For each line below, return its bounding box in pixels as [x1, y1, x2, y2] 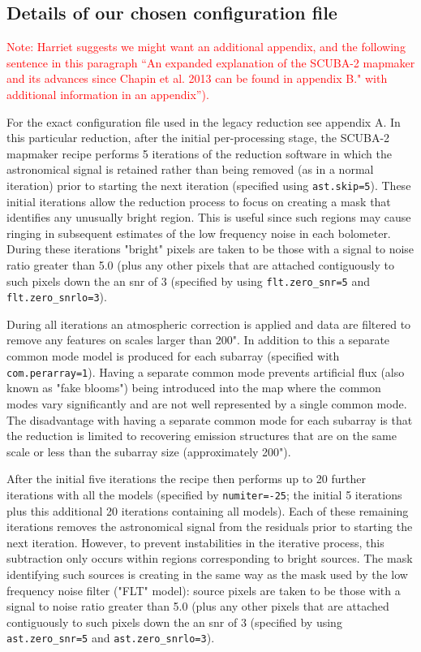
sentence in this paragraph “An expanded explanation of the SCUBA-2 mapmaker [6, 54, 415, 71]
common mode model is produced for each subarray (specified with [6, 348, 340, 365]
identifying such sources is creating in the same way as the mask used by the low [6, 565, 408, 582]
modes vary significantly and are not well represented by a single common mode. [6, 395, 407, 412]
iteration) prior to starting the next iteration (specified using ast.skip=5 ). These [6, 176, 411, 193]
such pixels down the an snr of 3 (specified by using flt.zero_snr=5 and [6, 272, 370, 289]
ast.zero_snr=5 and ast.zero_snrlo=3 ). [6, 629, 215, 646]
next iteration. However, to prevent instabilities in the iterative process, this [6, 533, 384, 551]
